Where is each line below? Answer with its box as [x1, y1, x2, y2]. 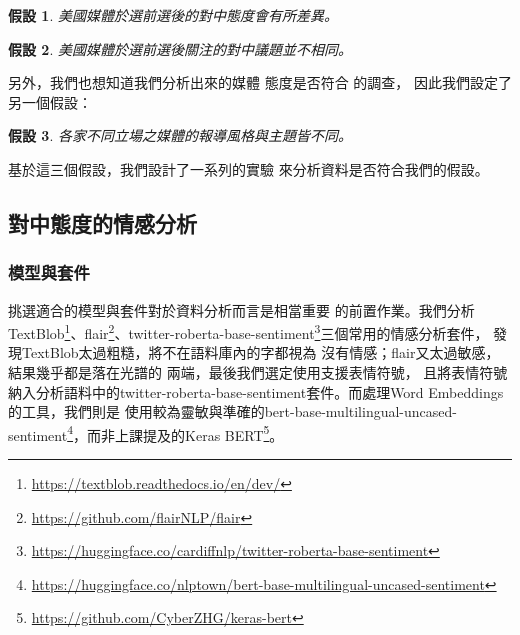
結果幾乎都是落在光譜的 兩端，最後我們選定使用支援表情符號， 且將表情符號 [8, 362, 508, 382]
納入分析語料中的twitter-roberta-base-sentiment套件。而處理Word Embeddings [8, 381, 504, 402]
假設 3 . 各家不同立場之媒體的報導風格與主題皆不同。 [8, 125, 352, 146]
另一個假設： [8, 91, 92, 112]
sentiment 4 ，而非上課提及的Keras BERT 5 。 [8, 421, 284, 445]
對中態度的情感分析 [8, 207, 197, 238]
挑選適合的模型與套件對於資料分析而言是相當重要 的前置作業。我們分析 [8, 299, 475, 320]
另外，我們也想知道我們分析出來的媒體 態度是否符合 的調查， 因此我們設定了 [8, 72, 512, 93]
